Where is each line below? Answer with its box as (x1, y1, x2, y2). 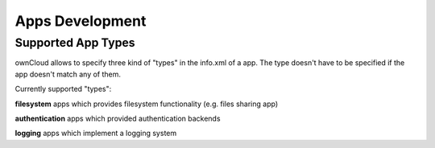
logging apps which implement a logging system (14, 129, 177, 138)
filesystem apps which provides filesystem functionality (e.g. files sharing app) (14, 99, 278, 109)
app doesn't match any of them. (14, 69, 121, 79)
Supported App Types (14, 35, 136, 50)
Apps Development (14, 12, 147, 30)
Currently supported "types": (14, 84, 112, 94)
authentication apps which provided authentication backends (14, 113, 221, 123)
